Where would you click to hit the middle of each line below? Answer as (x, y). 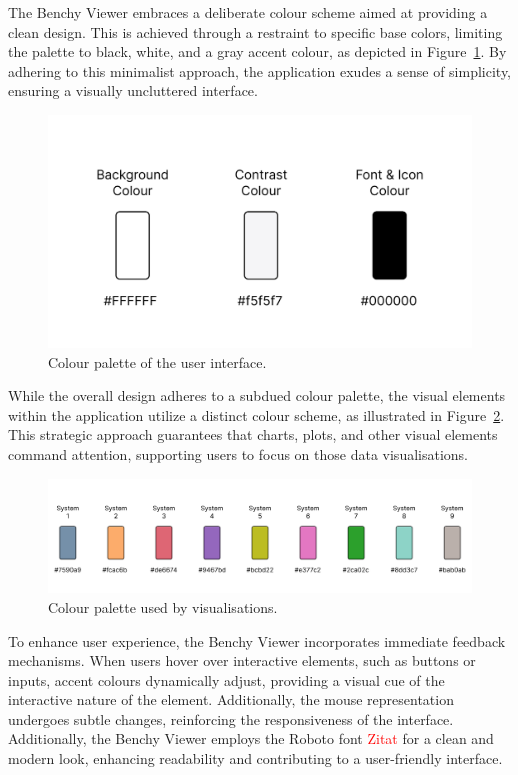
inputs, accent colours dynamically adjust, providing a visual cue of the (226, 679)
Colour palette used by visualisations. (163, 606)
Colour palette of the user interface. (157, 361)
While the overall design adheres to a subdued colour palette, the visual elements (257, 395)
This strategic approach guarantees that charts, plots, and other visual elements (253, 434)
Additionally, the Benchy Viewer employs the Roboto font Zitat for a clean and (251, 738)
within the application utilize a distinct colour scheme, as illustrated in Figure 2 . (256, 414)
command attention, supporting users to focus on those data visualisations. (238, 454)
